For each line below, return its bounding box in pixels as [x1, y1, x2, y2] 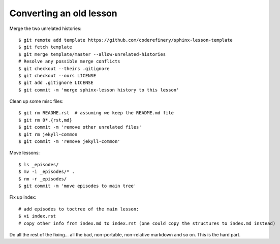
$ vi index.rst [18, 213, 56, 219]
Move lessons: [9, 150, 40, 156]
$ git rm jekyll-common [18, 131, 78, 137]
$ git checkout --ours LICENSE [18, 73, 97, 78]
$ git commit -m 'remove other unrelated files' [18, 125, 142, 130]
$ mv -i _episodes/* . [18, 169, 75, 175]
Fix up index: [9, 194, 37, 200]
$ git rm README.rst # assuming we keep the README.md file [18, 110, 174, 116]
